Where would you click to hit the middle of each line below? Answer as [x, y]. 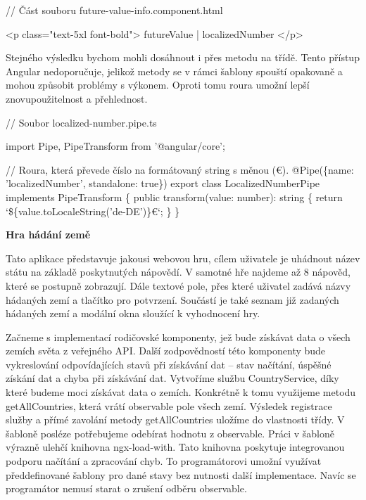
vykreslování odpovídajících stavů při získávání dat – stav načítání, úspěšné [169, 364]
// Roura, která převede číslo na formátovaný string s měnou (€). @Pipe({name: [180, 169]
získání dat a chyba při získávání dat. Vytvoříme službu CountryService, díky [172, 378]
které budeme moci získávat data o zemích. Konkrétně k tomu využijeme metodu [181, 392]
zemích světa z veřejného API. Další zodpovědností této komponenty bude [166, 351]
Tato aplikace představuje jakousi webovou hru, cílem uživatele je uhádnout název [183, 258]
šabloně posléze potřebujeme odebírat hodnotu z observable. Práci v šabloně [170, 433]
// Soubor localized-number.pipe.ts [81, 122]
